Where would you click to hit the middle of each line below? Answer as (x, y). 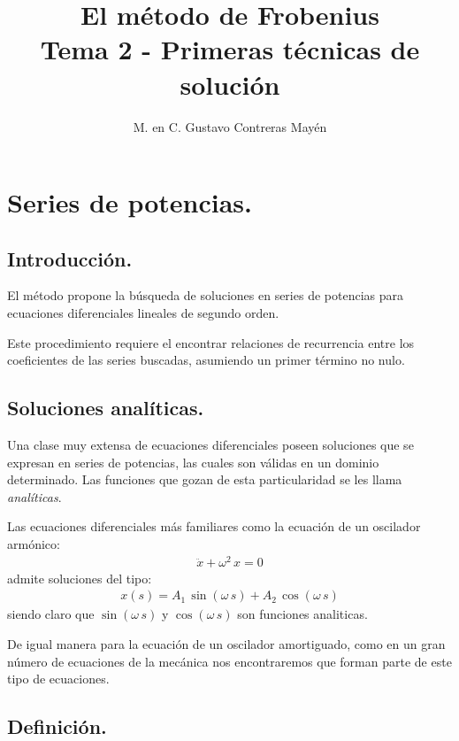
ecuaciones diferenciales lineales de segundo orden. (143, 313)
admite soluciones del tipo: (80, 578)
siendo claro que (51, 614)
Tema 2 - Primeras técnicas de (230, 49)
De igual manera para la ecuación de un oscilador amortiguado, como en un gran (226, 643)
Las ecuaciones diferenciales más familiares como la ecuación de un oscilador (214, 526)
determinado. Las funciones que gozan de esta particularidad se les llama (205, 479)
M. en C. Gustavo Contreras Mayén (230, 126)
